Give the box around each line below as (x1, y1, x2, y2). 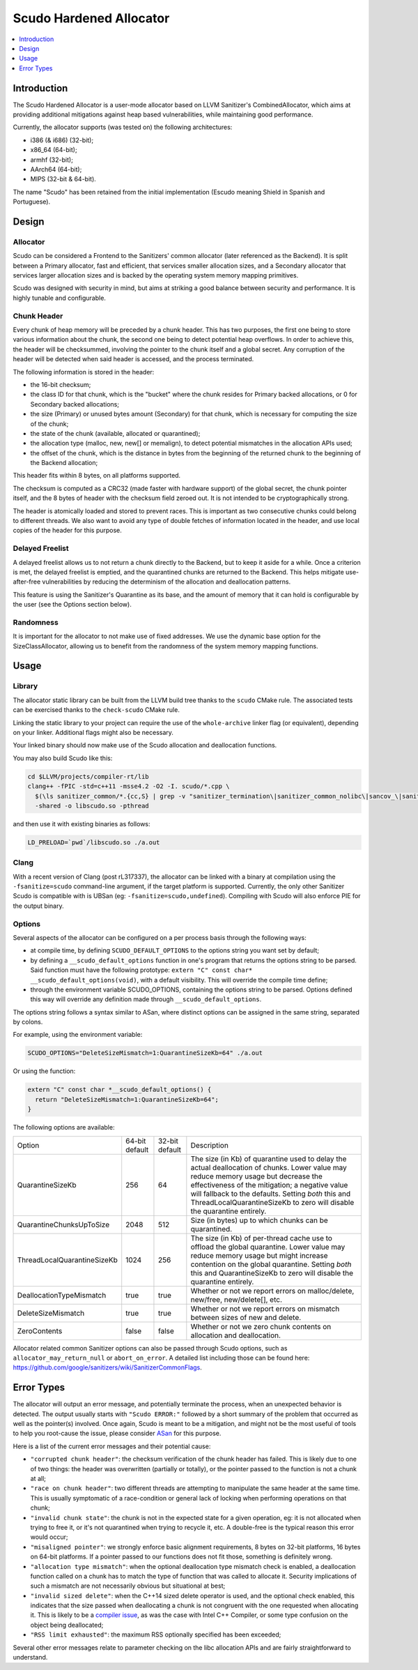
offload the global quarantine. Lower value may (190, 1242, 346, 1252)
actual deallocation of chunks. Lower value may (190, 1162, 348, 1172)
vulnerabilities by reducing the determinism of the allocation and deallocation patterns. (42, 577, 291, 586)
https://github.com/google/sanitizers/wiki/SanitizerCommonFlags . (13, 1363, 202, 1372)
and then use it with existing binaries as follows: (13, 819, 150, 828)
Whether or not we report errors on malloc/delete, (190, 1286, 355, 1296)
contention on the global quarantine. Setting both (190, 1259, 352, 1269)
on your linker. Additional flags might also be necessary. (13, 728, 174, 736)
